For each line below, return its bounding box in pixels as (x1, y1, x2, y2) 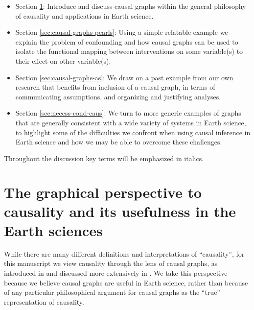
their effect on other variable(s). (15, 55, 111, 66)
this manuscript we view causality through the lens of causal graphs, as (4, 258, 218, 268)
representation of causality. (4, 296, 84, 307)
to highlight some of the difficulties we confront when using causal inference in (15, 127, 251, 137)
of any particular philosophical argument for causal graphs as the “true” (4, 287, 220, 297)
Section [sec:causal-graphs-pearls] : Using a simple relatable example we (15, 27, 228, 37)
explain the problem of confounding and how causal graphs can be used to (15, 36, 238, 47)
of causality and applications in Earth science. (15, 10, 154, 21)
